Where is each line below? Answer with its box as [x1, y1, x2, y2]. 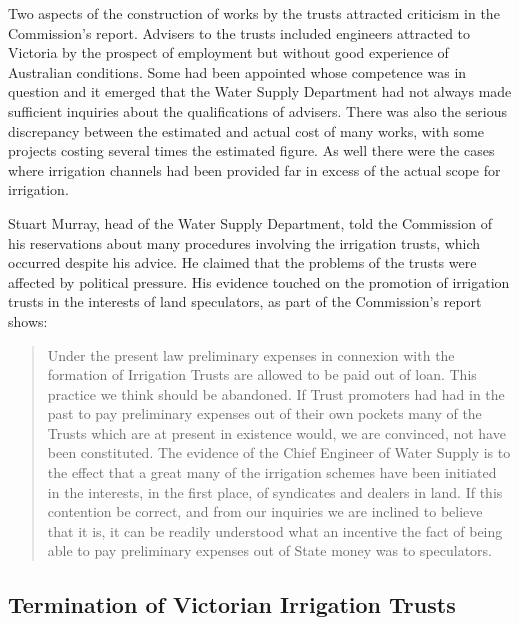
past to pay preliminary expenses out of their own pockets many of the [47, 403, 482, 424]
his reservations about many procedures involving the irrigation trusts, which [8, 232, 481, 253]
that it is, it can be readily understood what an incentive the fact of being [47, 520, 503, 541]
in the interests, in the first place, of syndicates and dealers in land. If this [47, 481, 503, 502]
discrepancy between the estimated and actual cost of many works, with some [8, 120, 485, 141]
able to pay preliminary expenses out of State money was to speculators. [47, 540, 493, 561]
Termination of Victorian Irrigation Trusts [8, 589, 456, 620]
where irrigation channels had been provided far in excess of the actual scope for [8, 159, 501, 180]
